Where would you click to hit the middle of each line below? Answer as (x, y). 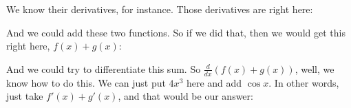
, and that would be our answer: (185, 96)
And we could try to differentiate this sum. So (104, 68)
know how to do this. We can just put (86, 82)
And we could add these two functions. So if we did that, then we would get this (176, 32)
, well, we (315, 68)
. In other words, (304, 82)
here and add (214, 82)
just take (25, 96)
